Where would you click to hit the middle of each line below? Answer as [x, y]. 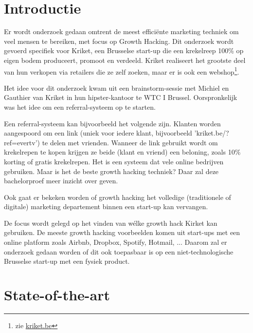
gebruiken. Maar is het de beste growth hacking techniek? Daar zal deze [111, 171]
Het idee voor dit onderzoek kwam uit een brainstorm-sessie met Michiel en [117, 88]
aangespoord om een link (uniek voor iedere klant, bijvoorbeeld [98, 133]
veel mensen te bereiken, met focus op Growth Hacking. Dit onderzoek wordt [119, 41]
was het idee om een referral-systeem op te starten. [80, 107]
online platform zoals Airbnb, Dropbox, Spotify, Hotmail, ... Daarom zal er [116, 242]
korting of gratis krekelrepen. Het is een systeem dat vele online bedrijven [114, 161]
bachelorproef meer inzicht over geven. [61, 181]
